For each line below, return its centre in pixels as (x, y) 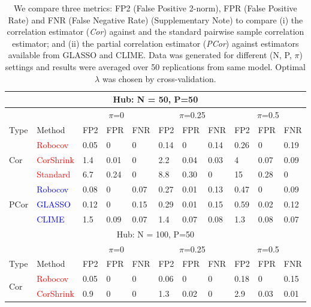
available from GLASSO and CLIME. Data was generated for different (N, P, (150, 55)
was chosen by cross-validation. (159, 78)
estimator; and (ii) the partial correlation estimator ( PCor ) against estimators (155, 43)
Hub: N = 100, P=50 (155, 234)
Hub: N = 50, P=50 (155, 99)
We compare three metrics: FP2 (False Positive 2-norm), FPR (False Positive (155, 8)
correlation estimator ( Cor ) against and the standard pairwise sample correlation (155, 31)
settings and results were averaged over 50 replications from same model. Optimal (155, 66)
